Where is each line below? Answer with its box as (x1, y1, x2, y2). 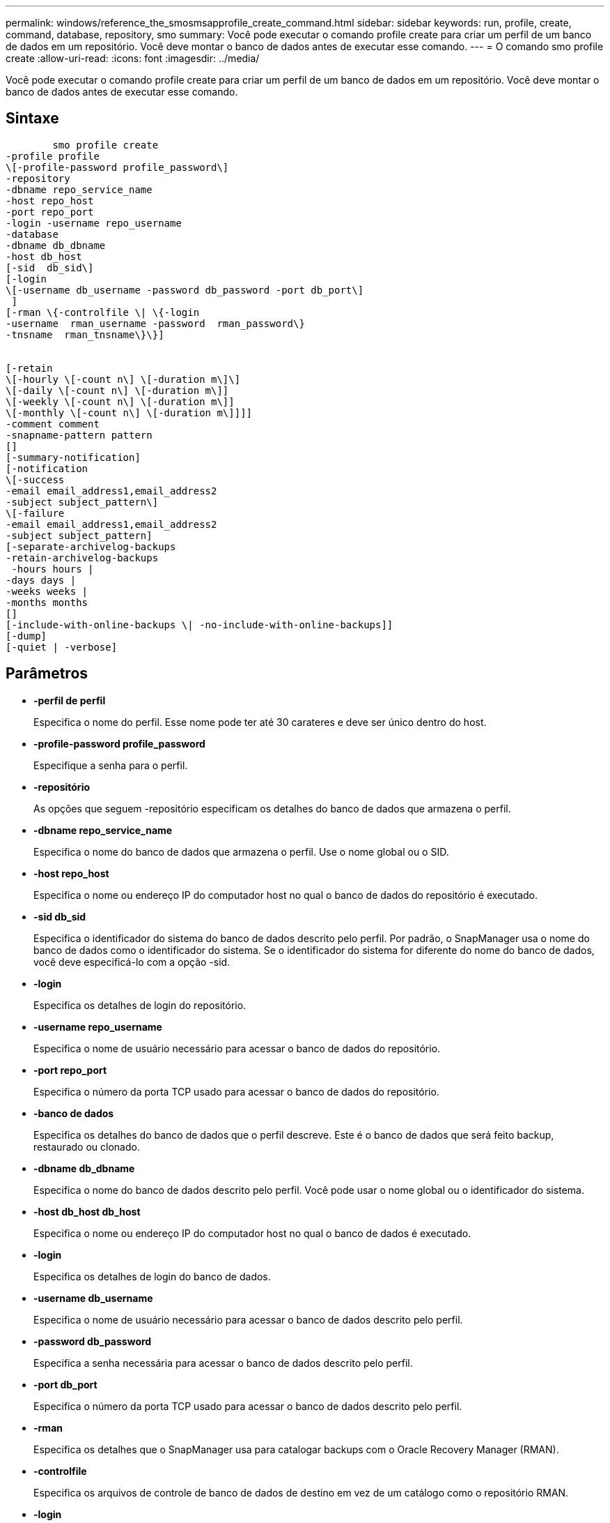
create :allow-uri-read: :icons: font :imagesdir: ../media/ (6, 52, 260, 64)
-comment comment (6, 418, 100, 430)
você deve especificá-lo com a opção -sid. (33, 955, 230, 968)
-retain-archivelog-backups (6, 552, 159, 563)
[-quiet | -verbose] (6, 641, 118, 653)
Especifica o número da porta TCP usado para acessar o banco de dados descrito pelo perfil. (33, 1400, 462, 1412)
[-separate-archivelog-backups (6, 540, 176, 552)
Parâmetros (6, 665, 88, 683)
